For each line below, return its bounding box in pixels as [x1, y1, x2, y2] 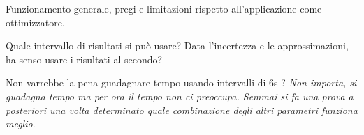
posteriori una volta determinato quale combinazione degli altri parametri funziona [6, 102, 358, 117]
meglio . [6, 116, 36, 131]
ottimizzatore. [6, 15, 65, 29]
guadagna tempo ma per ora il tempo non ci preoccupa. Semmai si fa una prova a [6, 88, 354, 103]
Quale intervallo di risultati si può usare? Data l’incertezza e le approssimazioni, [6, 38, 349, 53]
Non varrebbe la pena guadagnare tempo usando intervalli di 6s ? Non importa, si [6, 75, 357, 90]
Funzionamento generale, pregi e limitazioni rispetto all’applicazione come [6, 1, 322, 15]
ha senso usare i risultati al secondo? [6, 51, 163, 66]
